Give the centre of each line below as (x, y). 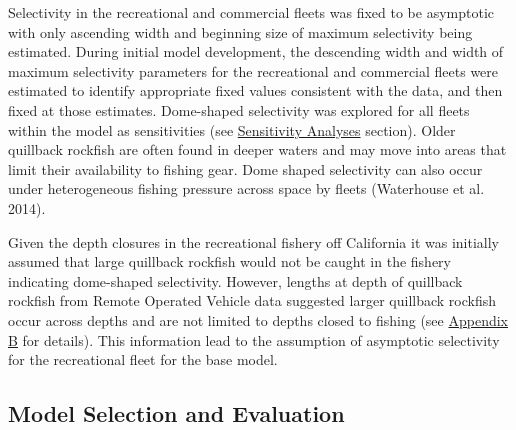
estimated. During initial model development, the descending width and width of (256, 51)
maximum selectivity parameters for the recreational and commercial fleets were (253, 70)
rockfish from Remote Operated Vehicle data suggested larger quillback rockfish (252, 300)
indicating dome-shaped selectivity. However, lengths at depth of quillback (235, 280)
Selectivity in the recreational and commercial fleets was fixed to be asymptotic (251, 12)
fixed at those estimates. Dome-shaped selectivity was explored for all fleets (239, 109)
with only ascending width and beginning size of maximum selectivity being (240, 31)
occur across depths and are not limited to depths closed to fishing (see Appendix (258, 319)
